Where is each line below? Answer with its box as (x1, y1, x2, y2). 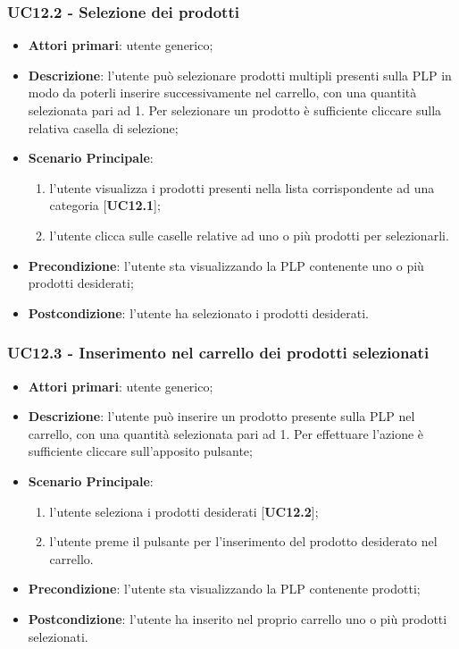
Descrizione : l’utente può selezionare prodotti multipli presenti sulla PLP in (28, 65, 452, 84)
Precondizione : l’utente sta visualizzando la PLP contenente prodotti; (28, 579, 421, 598)
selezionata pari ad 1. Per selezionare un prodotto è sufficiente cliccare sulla (28, 101, 442, 119)
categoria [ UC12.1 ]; (49, 196, 161, 215)
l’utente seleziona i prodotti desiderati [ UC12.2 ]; (49, 501, 319, 520)
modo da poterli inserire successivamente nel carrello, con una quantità (28, 83, 417, 102)
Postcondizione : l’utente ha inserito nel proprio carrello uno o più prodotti (28, 609, 447, 628)
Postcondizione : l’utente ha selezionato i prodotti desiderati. (28, 303, 369, 322)
